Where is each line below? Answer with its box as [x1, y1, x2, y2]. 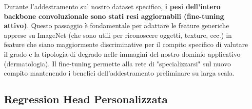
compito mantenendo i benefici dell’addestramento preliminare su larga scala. [4, 68, 234, 78]
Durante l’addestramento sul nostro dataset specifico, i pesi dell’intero [4, 1, 221, 11]
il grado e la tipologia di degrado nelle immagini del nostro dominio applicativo [4, 48, 241, 59]
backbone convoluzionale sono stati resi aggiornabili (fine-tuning [4, 11, 224, 21]
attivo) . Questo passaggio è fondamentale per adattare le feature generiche [4, 20, 229, 31]
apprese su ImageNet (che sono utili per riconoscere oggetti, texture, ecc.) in [4, 30, 232, 40]
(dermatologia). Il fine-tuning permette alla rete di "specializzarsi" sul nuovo [4, 58, 231, 68]
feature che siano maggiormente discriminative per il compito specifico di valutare [4, 39, 248, 49]
